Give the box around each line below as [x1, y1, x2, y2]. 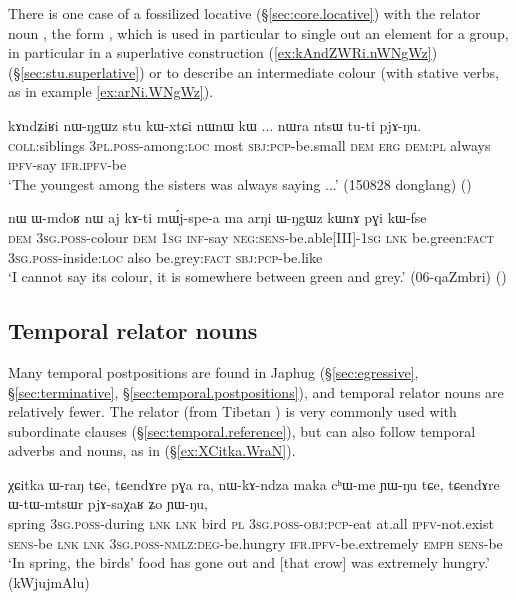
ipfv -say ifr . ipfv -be [8, 154, 127, 175]
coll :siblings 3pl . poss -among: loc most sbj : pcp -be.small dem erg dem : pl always [8, 134, 491, 155]
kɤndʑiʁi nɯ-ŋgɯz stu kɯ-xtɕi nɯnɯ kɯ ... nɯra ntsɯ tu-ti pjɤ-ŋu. [8, 114, 422, 135]
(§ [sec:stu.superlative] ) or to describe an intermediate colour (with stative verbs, [8, 61, 499, 82]
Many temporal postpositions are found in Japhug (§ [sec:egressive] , [8, 361, 419, 382]
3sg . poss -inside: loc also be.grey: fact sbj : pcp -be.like [8, 246, 323, 267]
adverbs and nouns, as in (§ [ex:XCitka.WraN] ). [8, 440, 296, 461]
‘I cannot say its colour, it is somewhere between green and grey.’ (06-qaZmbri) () [8, 266, 507, 287]
